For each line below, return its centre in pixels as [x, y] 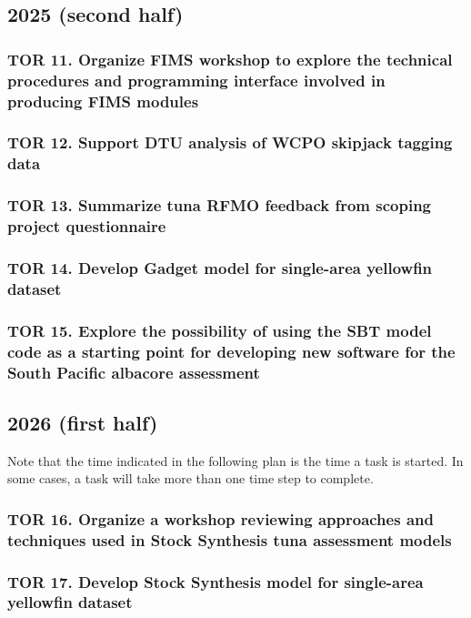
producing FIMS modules [103, 101]
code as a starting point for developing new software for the [231, 351]
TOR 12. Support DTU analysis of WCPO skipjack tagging [230, 142]
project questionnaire [87, 226]
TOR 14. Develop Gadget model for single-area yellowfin [220, 267]
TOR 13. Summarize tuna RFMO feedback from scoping [220, 205]
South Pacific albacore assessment [134, 372]
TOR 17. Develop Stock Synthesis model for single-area [215, 581]
